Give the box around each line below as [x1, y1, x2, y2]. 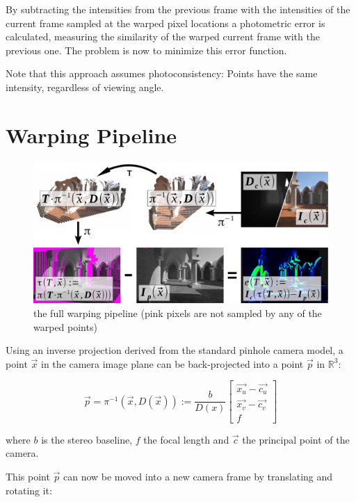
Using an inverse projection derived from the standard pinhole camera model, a [6, 343, 343, 357]
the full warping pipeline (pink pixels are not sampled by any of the [33, 306, 322, 320]
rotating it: [6, 483, 52, 497]
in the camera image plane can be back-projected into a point [41, 356, 304, 371]
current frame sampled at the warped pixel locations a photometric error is [6, 15, 325, 30]
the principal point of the [242, 432, 350, 446]
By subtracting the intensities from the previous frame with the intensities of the [6, 2, 350, 16]
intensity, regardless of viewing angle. [6, 79, 164, 94]
